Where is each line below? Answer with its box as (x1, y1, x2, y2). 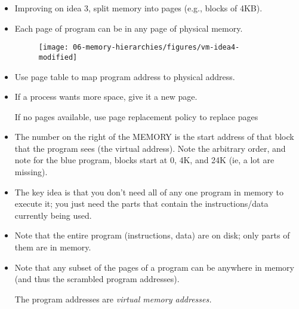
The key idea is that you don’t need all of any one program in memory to (14, 185, 283, 198)
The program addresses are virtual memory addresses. (14, 292, 212, 305)
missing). (14, 166, 48, 178)
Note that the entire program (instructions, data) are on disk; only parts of (14, 229, 290, 241)
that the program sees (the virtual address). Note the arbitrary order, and (14, 142, 286, 154)
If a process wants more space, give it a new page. (14, 90, 198, 103)
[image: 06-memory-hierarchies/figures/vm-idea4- (38, 43, 240, 52)
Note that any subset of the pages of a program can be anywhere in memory (14, 261, 294, 273)
